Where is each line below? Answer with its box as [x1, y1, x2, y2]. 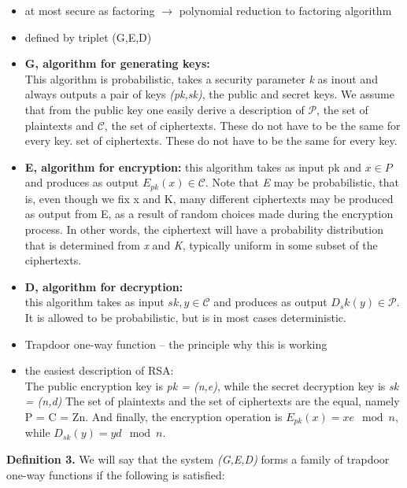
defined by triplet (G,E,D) [24, 28, 152, 45]
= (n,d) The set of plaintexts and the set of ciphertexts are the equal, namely [24, 393, 400, 409]
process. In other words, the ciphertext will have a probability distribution [24, 220, 383, 237]
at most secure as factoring [24, 2, 155, 18]
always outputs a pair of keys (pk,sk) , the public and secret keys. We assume [24, 86, 394, 102]
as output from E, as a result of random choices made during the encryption [24, 205, 394, 222]
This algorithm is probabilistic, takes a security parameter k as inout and [24, 70, 378, 87]
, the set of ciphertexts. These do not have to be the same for [104, 116, 401, 133]
